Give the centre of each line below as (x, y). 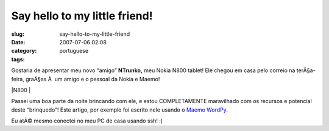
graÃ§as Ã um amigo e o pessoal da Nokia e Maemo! (93, 79)
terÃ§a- (306, 70)
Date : (18, 42)
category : (24, 51)
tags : (18, 59)
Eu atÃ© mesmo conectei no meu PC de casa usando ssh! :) (87, 121)
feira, (18, 79)
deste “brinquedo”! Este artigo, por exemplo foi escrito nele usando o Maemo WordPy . (120, 110)
